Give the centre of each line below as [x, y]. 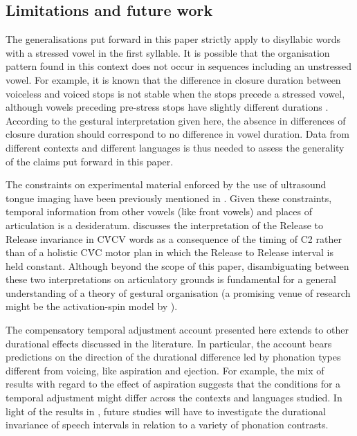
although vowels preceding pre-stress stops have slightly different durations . [167, 107]
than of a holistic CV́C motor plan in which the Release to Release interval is [170, 252]
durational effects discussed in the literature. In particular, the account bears [169, 343]
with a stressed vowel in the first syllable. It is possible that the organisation [168, 52]
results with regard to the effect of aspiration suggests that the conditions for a [173, 384]
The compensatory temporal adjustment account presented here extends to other [177, 330]
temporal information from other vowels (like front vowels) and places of [159, 211]
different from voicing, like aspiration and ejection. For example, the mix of [165, 370]
